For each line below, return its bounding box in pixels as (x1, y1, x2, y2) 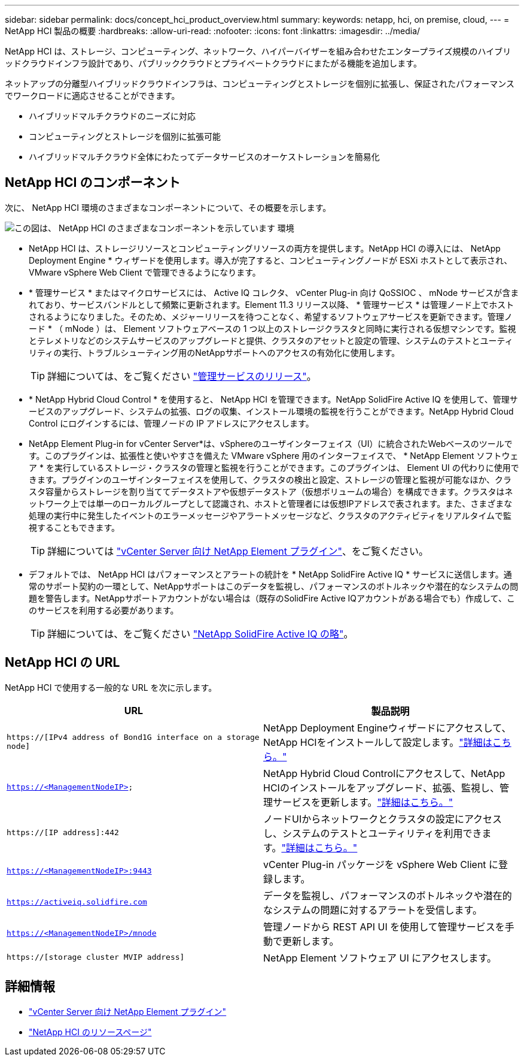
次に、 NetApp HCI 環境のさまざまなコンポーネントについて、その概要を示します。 (5, 202, 331, 213)
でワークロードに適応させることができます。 (5, 90, 180, 101)
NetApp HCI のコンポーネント (5, 175, 181, 191)
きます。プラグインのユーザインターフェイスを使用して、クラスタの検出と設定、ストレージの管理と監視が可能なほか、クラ (29, 474, 512, 485)
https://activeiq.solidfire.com (7, 897, 147, 907)
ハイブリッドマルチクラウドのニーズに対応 (29, 111, 196, 121)
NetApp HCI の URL (5, 655, 120, 670)
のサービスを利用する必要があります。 (29, 604, 179, 615)
